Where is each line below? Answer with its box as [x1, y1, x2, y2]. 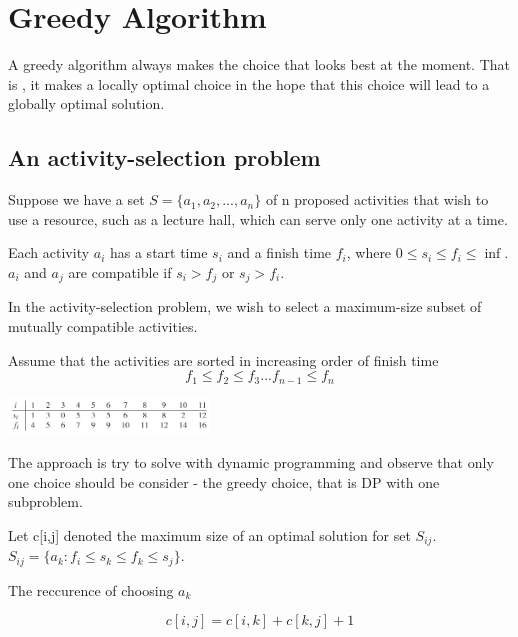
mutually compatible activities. [8, 315, 198, 336]
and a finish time [227, 242, 332, 263]
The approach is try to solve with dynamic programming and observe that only [8, 452, 494, 473]
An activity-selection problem [8, 142, 321, 173]
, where [346, 242, 392, 263]
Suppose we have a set [8, 189, 145, 210]
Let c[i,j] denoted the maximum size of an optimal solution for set [8, 524, 411, 545]
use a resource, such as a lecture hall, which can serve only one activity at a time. [8, 208, 508, 229]
